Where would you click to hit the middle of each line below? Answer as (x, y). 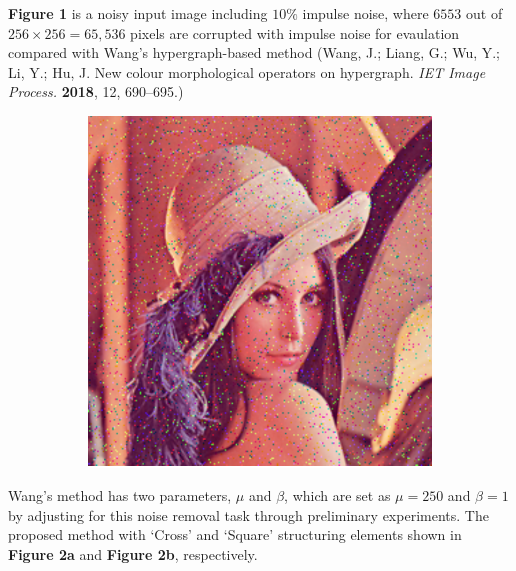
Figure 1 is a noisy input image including (138, 13)
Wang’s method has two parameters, (120, 495)
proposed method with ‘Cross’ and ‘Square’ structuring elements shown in (235, 534)
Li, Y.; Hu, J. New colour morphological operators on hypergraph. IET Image (247, 71)
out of (484, 13)
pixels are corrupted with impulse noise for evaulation (295, 32)
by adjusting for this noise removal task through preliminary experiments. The (248, 514)
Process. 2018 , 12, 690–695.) (96, 91)
